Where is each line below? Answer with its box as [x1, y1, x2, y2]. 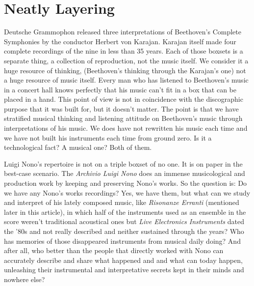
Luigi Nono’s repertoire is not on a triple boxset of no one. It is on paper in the [4, 158, 243, 169]
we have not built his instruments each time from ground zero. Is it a [4, 132, 212, 143]
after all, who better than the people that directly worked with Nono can [4, 245, 224, 256]
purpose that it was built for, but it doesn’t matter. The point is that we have [4, 103, 239, 114]
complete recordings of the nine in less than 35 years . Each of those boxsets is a [4, 46, 243, 56]
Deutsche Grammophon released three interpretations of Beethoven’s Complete [4, 27, 241, 37]
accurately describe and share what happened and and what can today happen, [4, 255, 243, 265]
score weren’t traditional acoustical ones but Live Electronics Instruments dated [4, 216, 244, 227]
